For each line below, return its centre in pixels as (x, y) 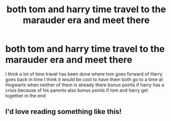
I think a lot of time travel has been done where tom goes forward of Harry (84, 74)
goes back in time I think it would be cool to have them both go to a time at (84, 79)
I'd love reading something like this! (63, 112)
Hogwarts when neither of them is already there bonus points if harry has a (85, 85)
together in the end (26, 95)
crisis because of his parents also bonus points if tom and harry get (77, 90)
